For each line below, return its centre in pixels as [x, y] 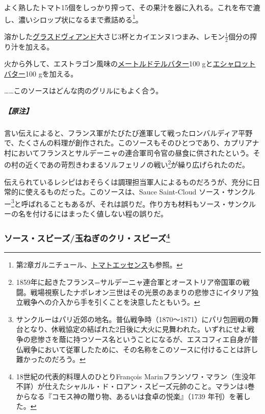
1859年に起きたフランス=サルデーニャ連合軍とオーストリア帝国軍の [129, 282]
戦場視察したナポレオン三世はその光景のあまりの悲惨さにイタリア [141, 292]
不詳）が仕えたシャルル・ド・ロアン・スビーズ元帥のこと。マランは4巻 [135, 386]
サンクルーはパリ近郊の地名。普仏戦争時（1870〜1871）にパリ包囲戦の [134, 319]
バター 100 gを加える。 [41, 73]
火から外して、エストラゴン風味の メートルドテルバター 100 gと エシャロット [130, 64]
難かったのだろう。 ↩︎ [51, 359]
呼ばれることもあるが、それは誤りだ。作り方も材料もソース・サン [131, 203]
